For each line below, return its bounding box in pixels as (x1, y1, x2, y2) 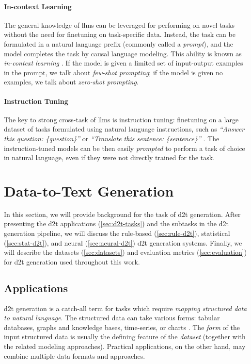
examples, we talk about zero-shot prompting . (4, 77, 139, 87)
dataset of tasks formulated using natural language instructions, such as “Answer (4, 124, 245, 134)
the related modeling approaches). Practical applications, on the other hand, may (4, 341, 246, 351)
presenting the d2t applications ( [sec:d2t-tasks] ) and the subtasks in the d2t (4, 218, 229, 229)
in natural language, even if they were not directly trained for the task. (4, 152, 215, 163)
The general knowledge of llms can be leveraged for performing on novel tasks (4, 19, 235, 30)
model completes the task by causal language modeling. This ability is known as (4, 48, 242, 58)
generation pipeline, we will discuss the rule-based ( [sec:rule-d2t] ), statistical (4, 228, 230, 238)
